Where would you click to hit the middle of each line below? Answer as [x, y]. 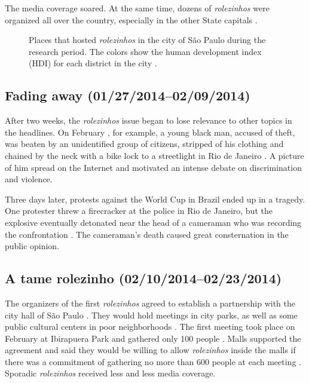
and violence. [29, 179]
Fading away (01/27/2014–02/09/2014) [128, 95]
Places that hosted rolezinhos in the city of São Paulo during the [147, 40]
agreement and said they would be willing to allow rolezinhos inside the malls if [150, 350]
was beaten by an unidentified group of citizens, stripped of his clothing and [144, 144]
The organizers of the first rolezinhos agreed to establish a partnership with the [150, 303]
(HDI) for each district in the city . [93, 63]
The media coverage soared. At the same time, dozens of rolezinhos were [137, 8]
